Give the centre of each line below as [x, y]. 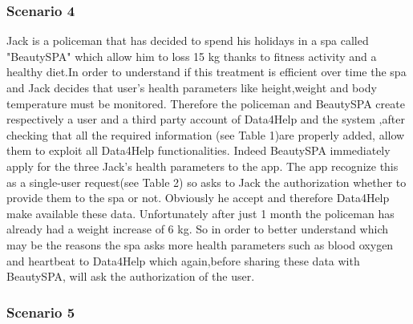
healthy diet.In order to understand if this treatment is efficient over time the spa [206, 72]
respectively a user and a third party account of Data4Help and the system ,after [206, 119]
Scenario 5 [41, 312]
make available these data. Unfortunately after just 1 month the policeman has [200, 213]
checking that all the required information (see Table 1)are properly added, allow [206, 134]
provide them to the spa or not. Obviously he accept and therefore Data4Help [198, 198]
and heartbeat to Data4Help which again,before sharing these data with [183, 260]
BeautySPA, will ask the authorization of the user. [131, 276]
